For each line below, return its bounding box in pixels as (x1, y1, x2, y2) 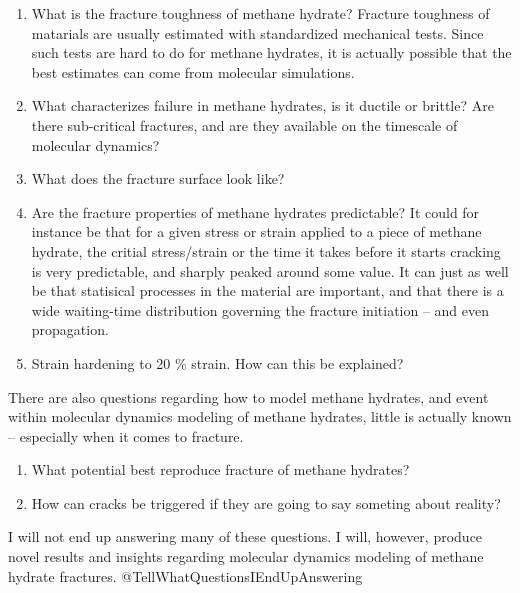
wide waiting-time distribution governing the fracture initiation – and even (31, 299, 490, 320)
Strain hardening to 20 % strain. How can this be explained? (31, 352, 404, 373)
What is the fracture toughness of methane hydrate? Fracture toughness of (31, 3, 490, 23)
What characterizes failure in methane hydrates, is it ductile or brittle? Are (31, 95, 494, 116)
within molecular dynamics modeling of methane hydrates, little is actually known (8, 406, 512, 427)
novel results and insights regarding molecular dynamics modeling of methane (8, 546, 484, 567)
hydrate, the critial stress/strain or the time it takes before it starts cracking (31, 240, 501, 261)
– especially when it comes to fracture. (8, 425, 244, 446)
